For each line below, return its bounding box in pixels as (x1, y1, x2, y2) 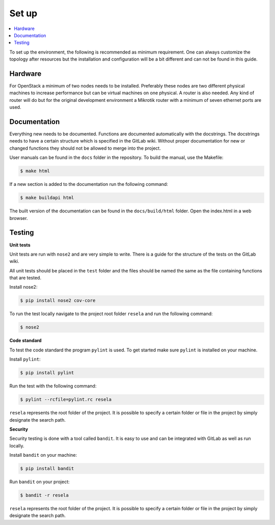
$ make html (20, 168, 50, 174)
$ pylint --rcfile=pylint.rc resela (20, 397, 112, 402)
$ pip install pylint (20, 370, 74, 376)
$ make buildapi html (20, 195, 74, 201)
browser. (9, 215, 28, 221)
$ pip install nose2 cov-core (20, 298, 96, 303)
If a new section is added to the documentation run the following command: (9, 181, 168, 187)
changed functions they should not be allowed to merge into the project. (9, 145, 161, 151)
